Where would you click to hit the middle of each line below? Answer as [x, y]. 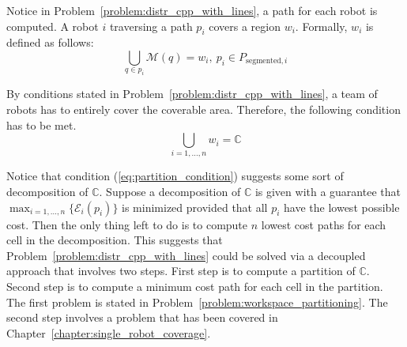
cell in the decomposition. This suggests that [115, 240]
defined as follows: [50, 42]
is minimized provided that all [195, 207]
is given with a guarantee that [328, 192]
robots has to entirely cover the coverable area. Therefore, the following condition [203, 109]
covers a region [245, 26]
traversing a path [151, 26]
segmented [264, 61]
